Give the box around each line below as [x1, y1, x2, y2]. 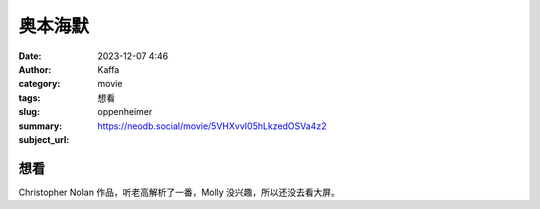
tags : [18, 91, 41, 104]
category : [18, 78, 61, 90]
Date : [18, 50, 42, 62]
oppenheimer [97, 106, 153, 118]
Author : [18, 63, 52, 75]
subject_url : [18, 133, 70, 145]
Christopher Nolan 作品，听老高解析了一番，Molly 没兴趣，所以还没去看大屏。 [18, 186, 340, 198]
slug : [18, 106, 40, 118]
